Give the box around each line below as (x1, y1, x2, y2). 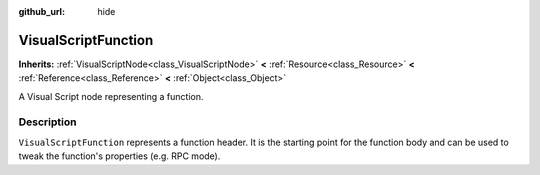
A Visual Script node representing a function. (18, 90, 204, 102)
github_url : (18, 6, 65, 17)
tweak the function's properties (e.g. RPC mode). (18, 150, 221, 162)
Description (18, 115, 77, 129)
